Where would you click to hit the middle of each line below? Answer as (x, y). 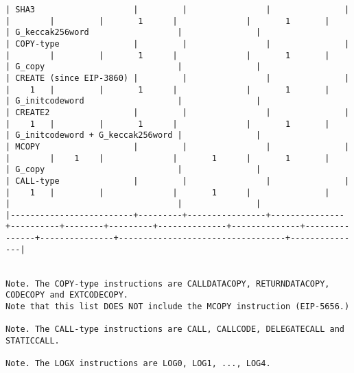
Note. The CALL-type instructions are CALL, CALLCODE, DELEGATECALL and (175, 329)
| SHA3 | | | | (178, 10)
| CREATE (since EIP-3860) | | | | (178, 78)
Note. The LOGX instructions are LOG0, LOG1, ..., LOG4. (138, 364)
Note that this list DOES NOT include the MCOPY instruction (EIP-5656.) (178, 307)
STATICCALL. (33, 341)
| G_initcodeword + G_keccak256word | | (133, 135)
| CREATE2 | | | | (178, 112)
